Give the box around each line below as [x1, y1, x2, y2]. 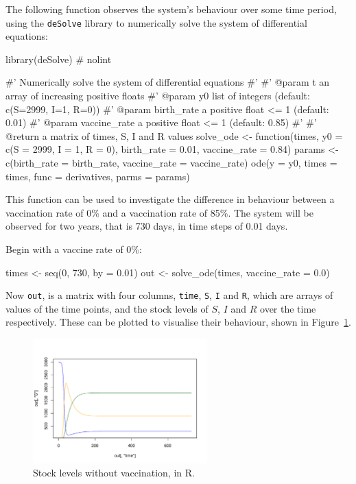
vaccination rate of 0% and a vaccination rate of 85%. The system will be [5, 205, 313, 219]
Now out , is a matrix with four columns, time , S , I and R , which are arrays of [5, 288, 333, 302]
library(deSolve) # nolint [5, 51, 112, 66]
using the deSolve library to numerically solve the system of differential [5, 15, 307, 29]
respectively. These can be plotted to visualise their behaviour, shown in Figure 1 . [5, 315, 351, 329]
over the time [260, 301, 316, 315]
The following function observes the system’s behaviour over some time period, [5, 2, 337, 16]
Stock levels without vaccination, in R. [33, 465, 195, 480]
